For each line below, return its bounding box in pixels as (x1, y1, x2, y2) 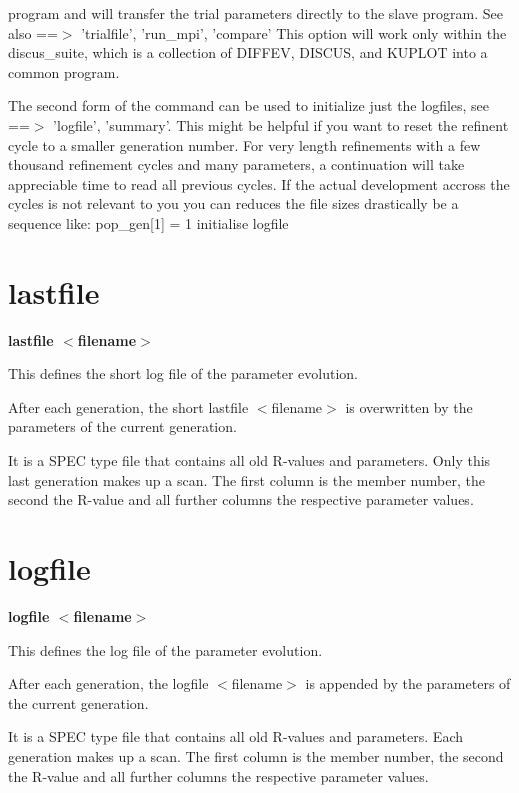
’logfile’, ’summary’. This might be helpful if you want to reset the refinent (53, 114, 509, 135)
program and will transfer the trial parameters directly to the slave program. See (8, 3, 503, 23)
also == (8, 22, 58, 43)
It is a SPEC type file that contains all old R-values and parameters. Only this (8, 450, 491, 471)
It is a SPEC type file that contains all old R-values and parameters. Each (8, 726, 463, 747)
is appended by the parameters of (305, 673, 511, 694)
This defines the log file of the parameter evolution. (8, 639, 323, 660)
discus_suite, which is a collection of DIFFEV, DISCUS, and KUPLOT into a (8, 42, 488, 63)
